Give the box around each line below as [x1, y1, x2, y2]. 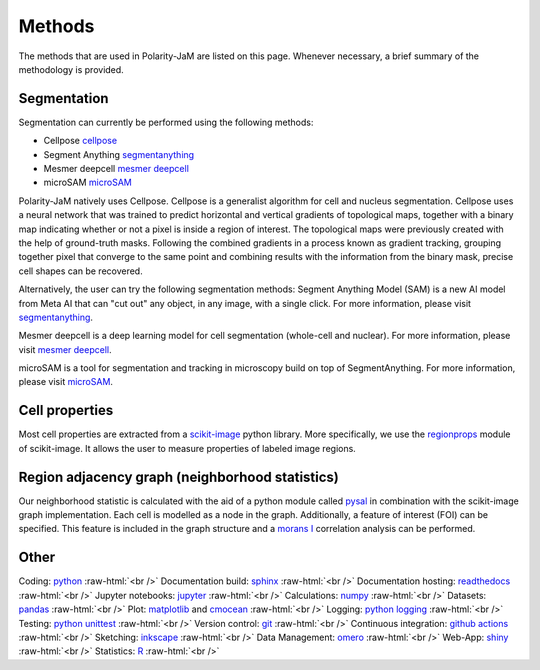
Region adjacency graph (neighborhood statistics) [18, 468, 340, 485]
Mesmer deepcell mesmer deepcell [43, 163, 190, 175]
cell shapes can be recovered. [18, 265, 144, 277]
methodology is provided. [18, 63, 124, 75]
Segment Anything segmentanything [43, 148, 195, 160]
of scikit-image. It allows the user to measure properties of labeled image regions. [18, 442, 357, 454]
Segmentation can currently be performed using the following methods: [18, 116, 314, 128]
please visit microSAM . [18, 376, 114, 388]
